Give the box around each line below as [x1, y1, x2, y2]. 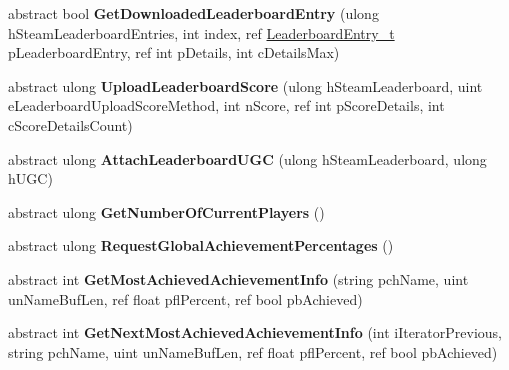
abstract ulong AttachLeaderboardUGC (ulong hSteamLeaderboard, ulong [8, 148, 487, 169]
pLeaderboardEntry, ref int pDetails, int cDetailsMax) [8, 42, 340, 63]
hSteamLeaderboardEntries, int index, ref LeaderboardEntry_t [8, 22, 395, 43]
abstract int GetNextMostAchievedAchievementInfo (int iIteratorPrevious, [8, 322, 502, 343]
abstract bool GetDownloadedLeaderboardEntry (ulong [8, 3, 379, 23]
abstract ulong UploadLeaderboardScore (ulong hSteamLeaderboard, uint [8, 75, 483, 96]
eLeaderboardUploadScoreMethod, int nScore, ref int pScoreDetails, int [8, 95, 445, 116]
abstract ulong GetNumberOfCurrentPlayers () [8, 201, 325, 222]
